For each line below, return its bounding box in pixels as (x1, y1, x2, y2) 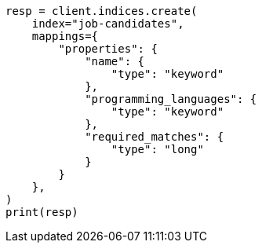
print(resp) (5, 206, 78, 218)
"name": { (85, 55, 145, 68)
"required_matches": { (85, 130, 224, 143)
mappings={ (31, 30, 99, 42)
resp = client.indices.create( (5, 5, 198, 17)
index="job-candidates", (31, 17, 184, 30)
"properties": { (58, 42, 158, 55)
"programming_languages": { (85, 93, 257, 105)
